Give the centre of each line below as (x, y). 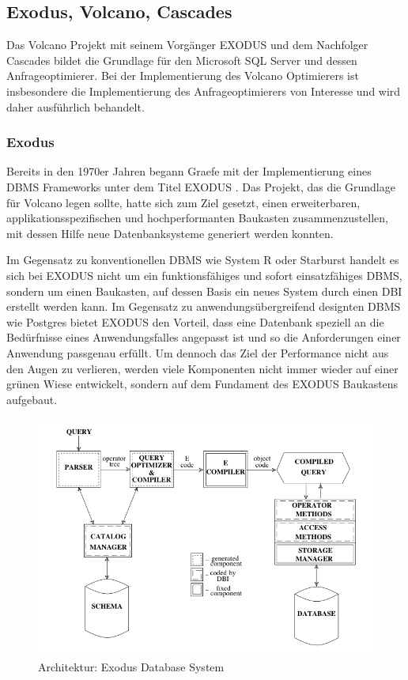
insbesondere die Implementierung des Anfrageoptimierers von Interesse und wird (204, 91)
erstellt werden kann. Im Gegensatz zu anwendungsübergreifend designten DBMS (204, 306)
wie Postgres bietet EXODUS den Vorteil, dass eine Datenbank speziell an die (195, 321)
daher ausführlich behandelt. (76, 106)
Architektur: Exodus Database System (131, 666)
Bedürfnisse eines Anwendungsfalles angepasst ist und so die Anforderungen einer (204, 337)
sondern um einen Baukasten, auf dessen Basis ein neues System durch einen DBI (204, 291)
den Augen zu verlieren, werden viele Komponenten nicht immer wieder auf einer (202, 368)
